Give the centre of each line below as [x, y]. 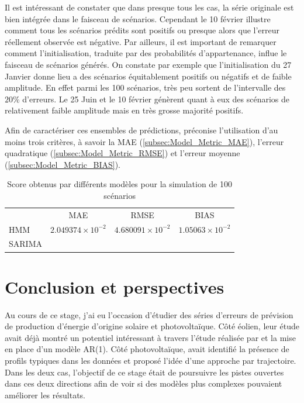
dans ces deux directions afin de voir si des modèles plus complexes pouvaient [144, 383]
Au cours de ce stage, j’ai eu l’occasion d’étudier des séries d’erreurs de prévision [149, 314]
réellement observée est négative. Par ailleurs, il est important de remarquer [141, 41]
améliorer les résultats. [45, 395]
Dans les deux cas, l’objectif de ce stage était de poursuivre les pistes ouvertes [144, 372]
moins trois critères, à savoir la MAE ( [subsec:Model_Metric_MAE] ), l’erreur [144, 141]
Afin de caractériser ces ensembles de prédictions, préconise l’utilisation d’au [141, 130]
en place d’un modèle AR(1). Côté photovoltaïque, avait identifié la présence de [147, 349]
